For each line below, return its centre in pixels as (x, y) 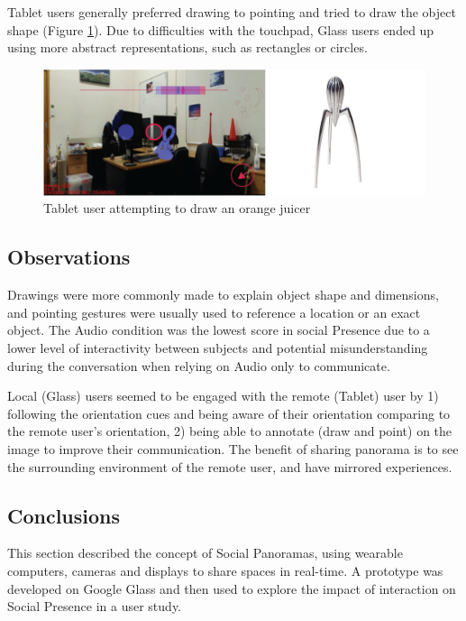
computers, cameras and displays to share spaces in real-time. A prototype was (225, 570)
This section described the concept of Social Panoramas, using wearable (205, 553)
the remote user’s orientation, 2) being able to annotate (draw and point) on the (230, 431)
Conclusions (64, 515)
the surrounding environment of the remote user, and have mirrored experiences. (230, 466)
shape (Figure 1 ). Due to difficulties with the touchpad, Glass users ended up (221, 29)
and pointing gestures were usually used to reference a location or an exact (214, 312)
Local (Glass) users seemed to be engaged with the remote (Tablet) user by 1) (223, 396)
